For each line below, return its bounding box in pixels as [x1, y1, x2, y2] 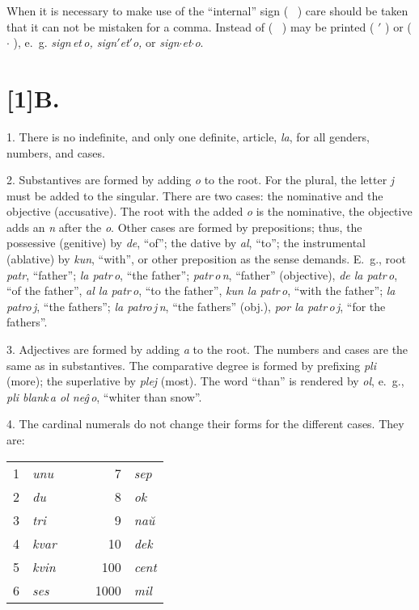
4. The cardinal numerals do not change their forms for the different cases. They [6, 415, 404, 432]
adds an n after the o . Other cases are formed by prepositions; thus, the [6, 218, 362, 235]
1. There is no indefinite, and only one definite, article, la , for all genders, [6, 128, 370, 145]
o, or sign [132, 34, 180, 51]
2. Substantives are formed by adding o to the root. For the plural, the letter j [6, 171, 395, 188]
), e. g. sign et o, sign [13, 34, 117, 51]
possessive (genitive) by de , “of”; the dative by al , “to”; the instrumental [6, 234, 366, 251]
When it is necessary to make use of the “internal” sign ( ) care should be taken [6, 2, 408, 19]
